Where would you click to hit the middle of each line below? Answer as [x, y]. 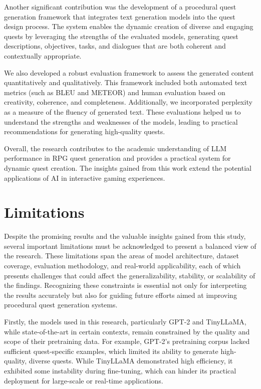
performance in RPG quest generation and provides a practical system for [117, 158]
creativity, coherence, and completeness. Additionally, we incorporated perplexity [128, 102]
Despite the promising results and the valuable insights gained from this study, [125, 236]
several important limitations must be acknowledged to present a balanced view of [130, 246]
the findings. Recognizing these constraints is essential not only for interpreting [125, 285]
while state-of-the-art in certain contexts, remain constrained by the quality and [127, 331]
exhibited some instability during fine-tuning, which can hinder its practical [120, 370]
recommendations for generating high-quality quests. [85, 131]
